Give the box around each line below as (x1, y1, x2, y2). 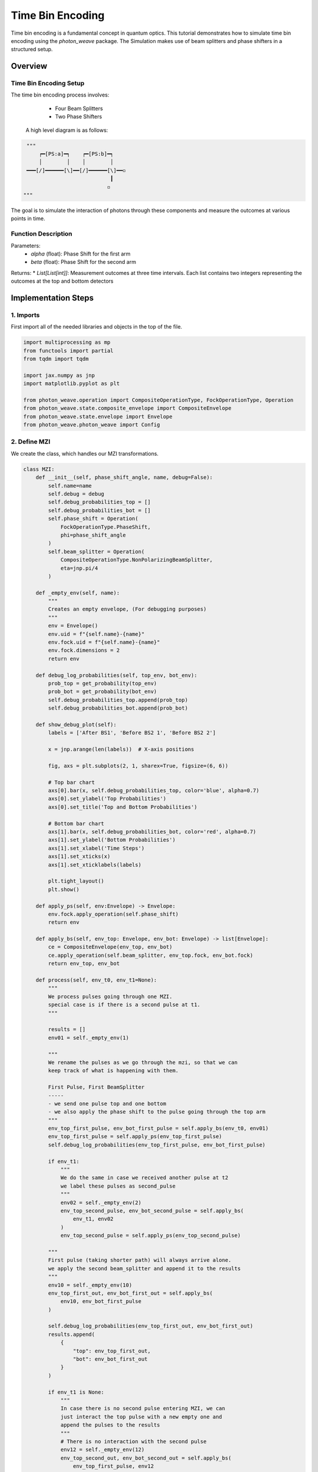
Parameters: (11, 242, 41, 249)
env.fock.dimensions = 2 (48, 647, 120, 654)
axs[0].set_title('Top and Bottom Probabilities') (48, 804, 197, 810)
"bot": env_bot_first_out (72, 1356, 148, 1362)
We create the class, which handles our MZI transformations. (11, 450, 159, 457)
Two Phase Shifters (55, 113, 102, 120)
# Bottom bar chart (48, 820, 104, 827)
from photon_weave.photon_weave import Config (23, 422, 160, 428)
